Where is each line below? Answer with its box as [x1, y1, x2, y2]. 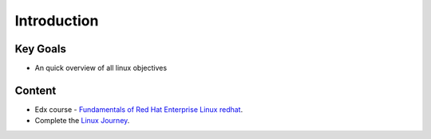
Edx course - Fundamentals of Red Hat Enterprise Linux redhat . [34, 104, 243, 114]
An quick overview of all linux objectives [34, 64, 168, 73]
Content [14, 83, 57, 97]
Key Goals [14, 42, 67, 56]
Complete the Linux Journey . [34, 116, 130, 125]
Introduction [14, 12, 99, 29]
